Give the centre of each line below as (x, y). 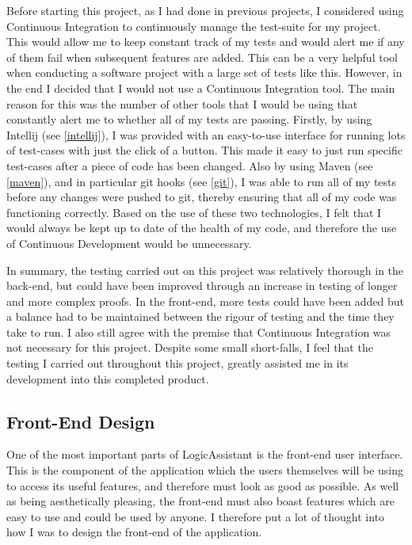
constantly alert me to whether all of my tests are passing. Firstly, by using (189, 119)
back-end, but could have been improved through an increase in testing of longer (202, 286)
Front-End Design (81, 421)
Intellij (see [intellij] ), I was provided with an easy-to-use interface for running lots (206, 134)
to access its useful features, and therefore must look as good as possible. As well (203, 485)
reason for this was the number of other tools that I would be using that (182, 103)
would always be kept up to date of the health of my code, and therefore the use (202, 228)
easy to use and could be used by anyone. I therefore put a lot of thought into (196, 516)
